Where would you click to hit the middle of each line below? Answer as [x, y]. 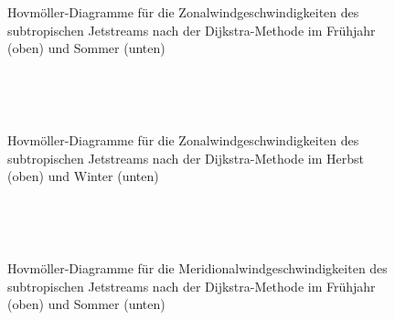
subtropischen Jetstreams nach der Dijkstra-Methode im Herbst [186, 158]
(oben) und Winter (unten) [83, 176]
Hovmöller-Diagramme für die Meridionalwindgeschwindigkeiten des [197, 268]
